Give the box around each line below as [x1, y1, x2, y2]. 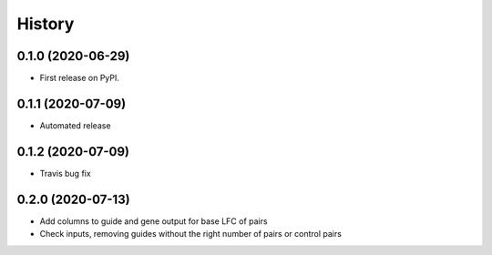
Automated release [39, 119, 111, 131]
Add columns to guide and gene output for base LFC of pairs [39, 215, 268, 227]
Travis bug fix [39, 168, 91, 178]
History [16, 14, 75, 34]
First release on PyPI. [39, 73, 120, 84]
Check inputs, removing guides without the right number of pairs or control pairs [39, 229, 342, 240]
